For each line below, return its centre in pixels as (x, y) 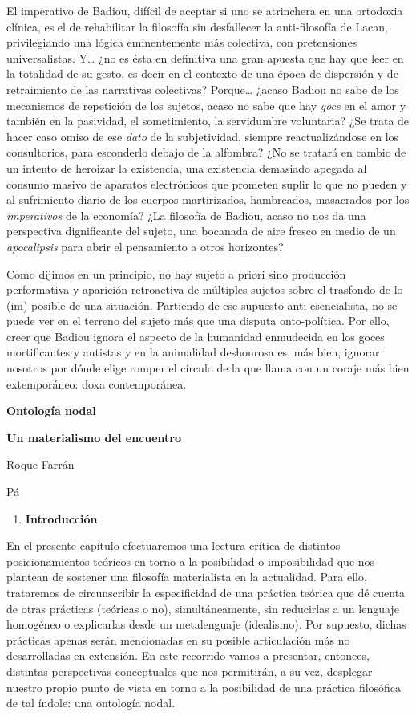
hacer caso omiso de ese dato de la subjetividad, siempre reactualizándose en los (203, 136)
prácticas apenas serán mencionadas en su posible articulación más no (178, 639)
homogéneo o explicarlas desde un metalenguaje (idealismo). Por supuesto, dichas (206, 624)
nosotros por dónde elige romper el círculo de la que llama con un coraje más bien (208, 368)
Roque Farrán (40, 464)
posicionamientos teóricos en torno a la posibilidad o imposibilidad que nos (191, 561)
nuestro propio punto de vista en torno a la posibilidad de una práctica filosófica (204, 687)
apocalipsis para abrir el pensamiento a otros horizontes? (145, 246)
